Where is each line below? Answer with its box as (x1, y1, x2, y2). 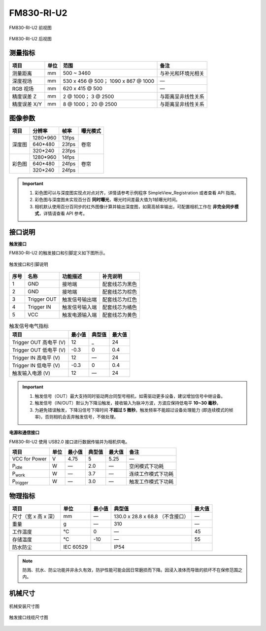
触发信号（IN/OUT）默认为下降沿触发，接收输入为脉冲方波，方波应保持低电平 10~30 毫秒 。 (34, 400, 221, 406)
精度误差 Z (12, 93, 37, 100)
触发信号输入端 (62, 304, 97, 311)
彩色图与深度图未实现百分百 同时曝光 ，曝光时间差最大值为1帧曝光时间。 (34, 197, 180, 203)
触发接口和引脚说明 (9, 261, 48, 267)
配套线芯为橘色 (102, 304, 137, 311)
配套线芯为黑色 (102, 281, 137, 287)
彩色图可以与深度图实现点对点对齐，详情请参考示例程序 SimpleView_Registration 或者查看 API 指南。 (34, 190, 239, 196)
